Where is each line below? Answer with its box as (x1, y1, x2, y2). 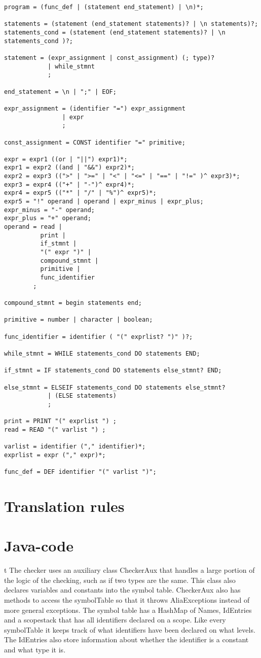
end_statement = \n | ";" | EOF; (4, 88, 117, 95)
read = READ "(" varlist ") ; (4, 426, 106, 433)
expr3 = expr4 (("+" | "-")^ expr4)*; (4, 181, 135, 188)
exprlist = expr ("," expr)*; (4, 451, 106, 459)
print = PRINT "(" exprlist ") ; (4, 418, 117, 425)
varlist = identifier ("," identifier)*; (4, 443, 146, 451)
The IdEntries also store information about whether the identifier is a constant (4, 634, 249, 645)
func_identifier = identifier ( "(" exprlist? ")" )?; (4, 333, 193, 340)
